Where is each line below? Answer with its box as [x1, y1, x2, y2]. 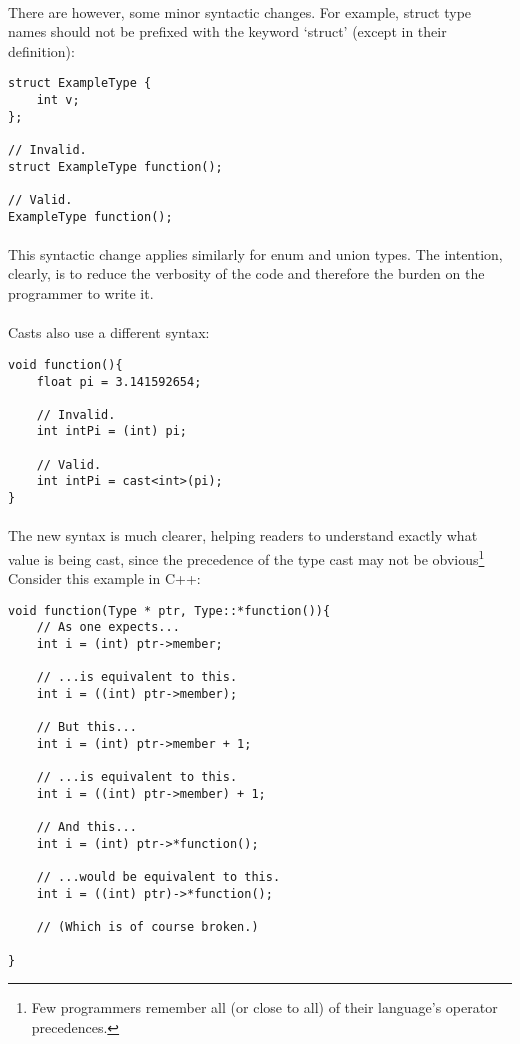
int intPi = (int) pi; [36, 424, 187, 439]
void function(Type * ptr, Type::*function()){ [8, 603, 331, 618]
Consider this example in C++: [8, 568, 201, 589]
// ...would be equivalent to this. [36, 870, 281, 885]
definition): [8, 40, 75, 61]
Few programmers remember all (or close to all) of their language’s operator [31, 997, 498, 1018]
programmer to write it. [8, 283, 154, 304]
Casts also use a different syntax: [8, 322, 210, 343]
